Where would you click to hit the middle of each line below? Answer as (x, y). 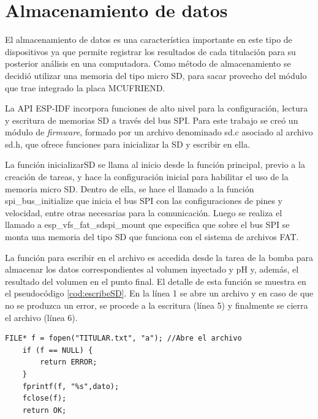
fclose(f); (44, 398)
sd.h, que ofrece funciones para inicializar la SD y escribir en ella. (128, 144)
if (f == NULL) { (58, 350)
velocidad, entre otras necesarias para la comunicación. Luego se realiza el (144, 212)
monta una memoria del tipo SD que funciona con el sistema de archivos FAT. (152, 237)
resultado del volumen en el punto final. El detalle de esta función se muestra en (156, 281)
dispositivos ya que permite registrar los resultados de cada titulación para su (150, 51)
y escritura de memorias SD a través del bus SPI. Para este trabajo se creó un (152, 120)
